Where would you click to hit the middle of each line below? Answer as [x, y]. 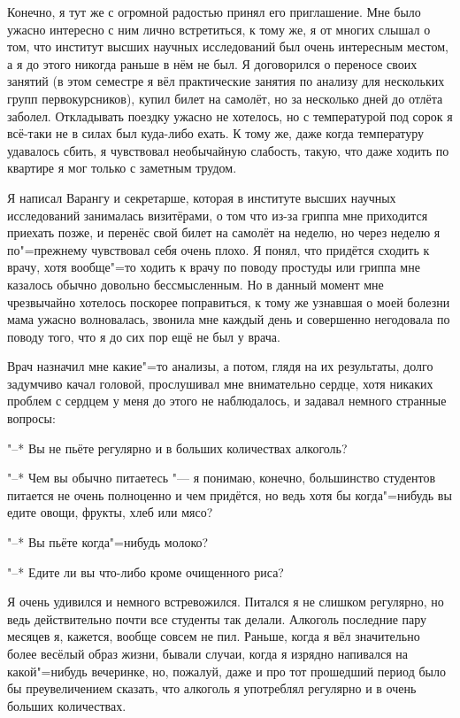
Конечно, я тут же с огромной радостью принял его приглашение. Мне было [214, 12]
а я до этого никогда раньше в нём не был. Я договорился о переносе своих [212, 63]
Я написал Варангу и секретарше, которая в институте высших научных [202, 197]
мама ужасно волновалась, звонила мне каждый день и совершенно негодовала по [229, 319]
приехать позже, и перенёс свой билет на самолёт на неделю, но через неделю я [224, 232]
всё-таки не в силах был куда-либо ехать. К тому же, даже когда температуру [215, 133]
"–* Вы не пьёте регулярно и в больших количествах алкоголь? [177, 448]
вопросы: [31, 418]
